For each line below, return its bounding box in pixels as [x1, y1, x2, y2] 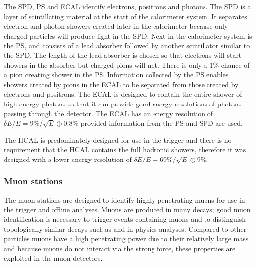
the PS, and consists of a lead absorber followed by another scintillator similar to [4, 40, 250, 51]
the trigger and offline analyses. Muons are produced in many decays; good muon [4, 204, 251, 214]
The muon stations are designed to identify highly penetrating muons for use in [4, 194, 245, 205]
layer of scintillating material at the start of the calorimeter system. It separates [4, 11, 247, 21]
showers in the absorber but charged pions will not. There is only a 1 [4, 59, 213, 70]
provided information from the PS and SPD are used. [80, 118, 243, 128]
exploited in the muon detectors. [4, 253, 102, 263]
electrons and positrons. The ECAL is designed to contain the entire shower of [4, 89, 242, 99]
